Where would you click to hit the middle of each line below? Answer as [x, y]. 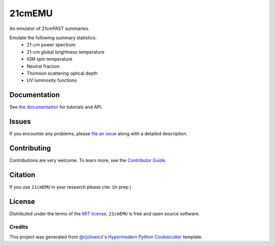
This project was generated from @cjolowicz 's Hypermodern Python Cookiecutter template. [106, 237]
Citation [22, 175]
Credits [19, 227]
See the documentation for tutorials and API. [56, 107]
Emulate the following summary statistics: [53, 38]
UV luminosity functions [52, 80]
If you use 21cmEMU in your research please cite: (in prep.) [71, 187]
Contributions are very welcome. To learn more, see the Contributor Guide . [88, 160]
